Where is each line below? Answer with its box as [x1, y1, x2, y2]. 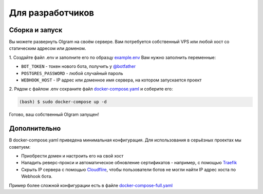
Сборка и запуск [9, 26, 63, 34]
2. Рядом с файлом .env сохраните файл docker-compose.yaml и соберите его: [9, 86, 173, 92]
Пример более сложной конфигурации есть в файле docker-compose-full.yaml [9, 182, 173, 188]
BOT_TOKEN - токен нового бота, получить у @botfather [21, 63, 136, 69]
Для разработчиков [9, 7, 94, 18]
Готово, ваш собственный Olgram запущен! [9, 112, 99, 117]
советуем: [9, 144, 31, 150]
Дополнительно [9, 124, 61, 133]
